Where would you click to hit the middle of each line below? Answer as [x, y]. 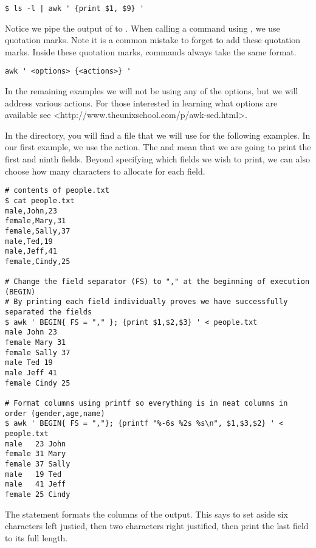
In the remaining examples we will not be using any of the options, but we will [152, 91]
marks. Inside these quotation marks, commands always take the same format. [151, 51]
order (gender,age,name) [55, 413]
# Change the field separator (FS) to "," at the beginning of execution [157, 282]
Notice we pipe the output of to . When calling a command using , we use [143, 28]
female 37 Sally [38, 464]
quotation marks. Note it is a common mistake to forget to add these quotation [153, 40]
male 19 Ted [33, 474]
